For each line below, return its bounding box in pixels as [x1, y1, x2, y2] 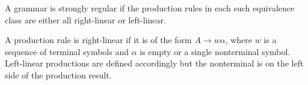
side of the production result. [5, 68, 112, 81]
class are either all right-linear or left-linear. [5, 13, 166, 26]
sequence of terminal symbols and [5, 45, 129, 57]
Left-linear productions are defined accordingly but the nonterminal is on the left [5, 57, 304, 69]
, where [225, 34, 252, 46]
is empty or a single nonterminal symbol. [140, 45, 291, 57]
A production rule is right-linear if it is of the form [5, 34, 192, 46]
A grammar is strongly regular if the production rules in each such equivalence [5, 2, 295, 14]
